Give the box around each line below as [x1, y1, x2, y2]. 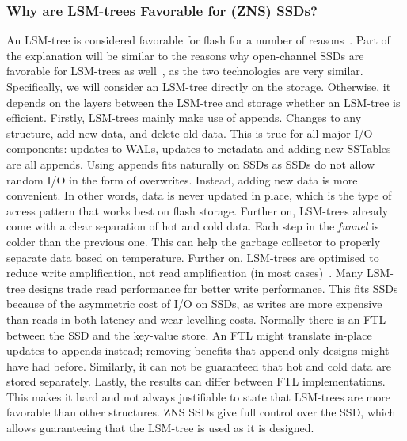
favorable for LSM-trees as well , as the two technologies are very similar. [6, 63, 363, 79]
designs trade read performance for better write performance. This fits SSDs [29, 279, 398, 296]
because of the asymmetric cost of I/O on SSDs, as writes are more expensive [6, 295, 382, 312]
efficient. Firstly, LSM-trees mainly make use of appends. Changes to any [6, 109, 362, 126]
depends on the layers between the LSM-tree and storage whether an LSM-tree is [6, 93, 401, 110]
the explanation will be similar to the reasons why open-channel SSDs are [6, 47, 364, 63]
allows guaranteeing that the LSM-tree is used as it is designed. [6, 420, 314, 436]
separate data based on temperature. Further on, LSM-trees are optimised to [6, 249, 379, 265]
